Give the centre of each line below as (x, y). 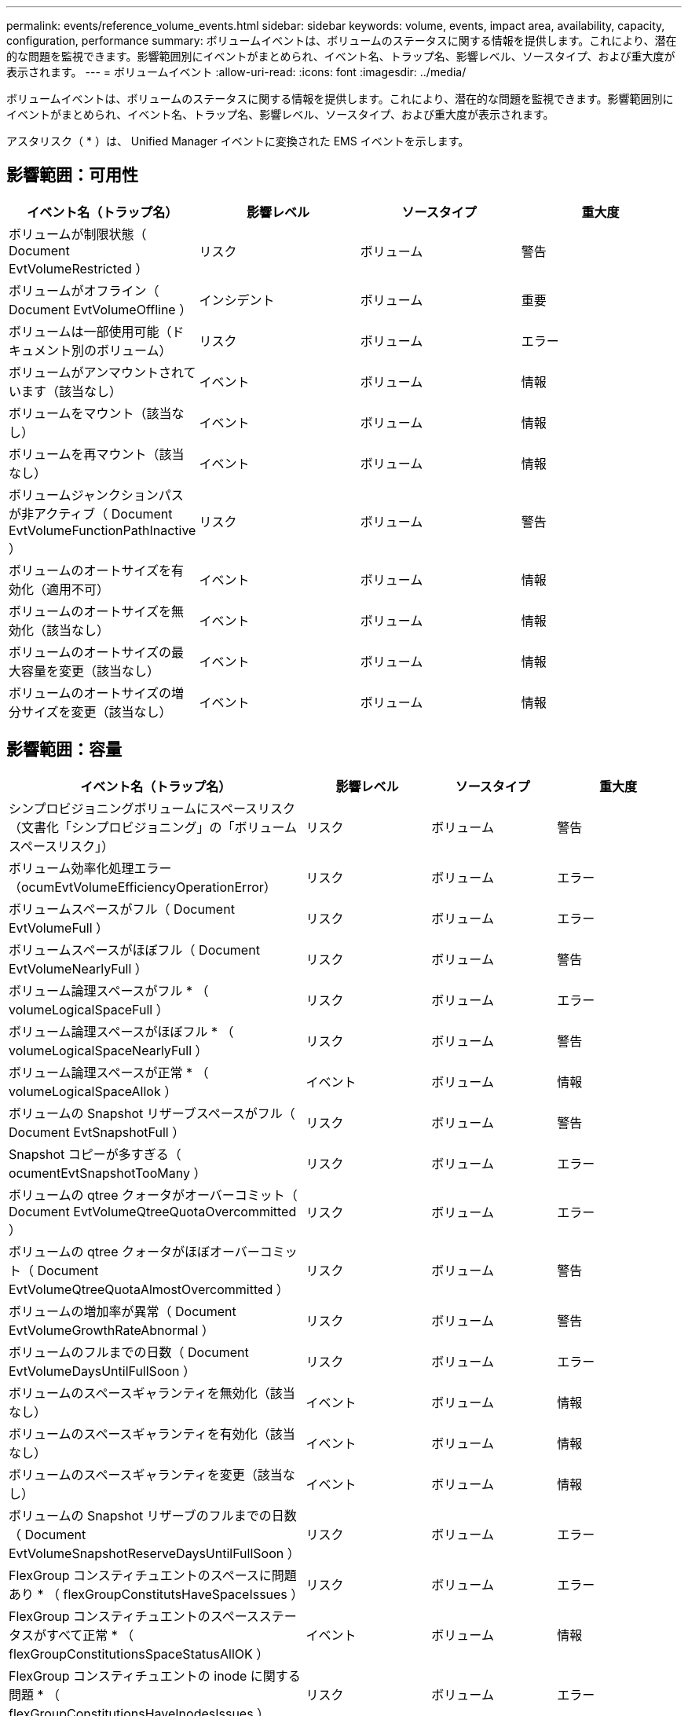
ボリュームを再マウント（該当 (97, 454)
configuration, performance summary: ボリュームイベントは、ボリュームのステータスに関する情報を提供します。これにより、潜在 (342, 40)
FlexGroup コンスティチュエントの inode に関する (155, 1676)
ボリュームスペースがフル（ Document (122, 909)
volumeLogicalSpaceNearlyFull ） (108, 1050)
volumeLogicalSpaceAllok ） (93, 1091)
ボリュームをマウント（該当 (90, 413)
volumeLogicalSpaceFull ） (89, 1009)
